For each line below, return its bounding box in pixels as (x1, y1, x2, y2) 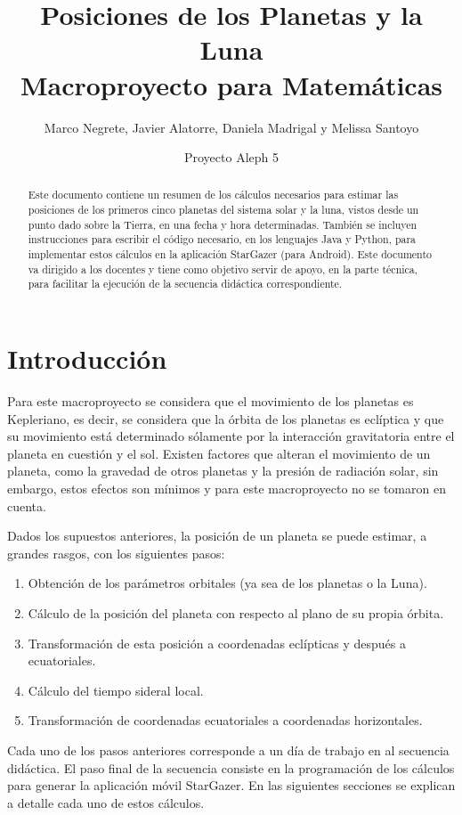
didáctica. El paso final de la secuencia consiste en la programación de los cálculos (7, 758, 455, 777)
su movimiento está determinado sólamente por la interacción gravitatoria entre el (7, 427, 455, 445)
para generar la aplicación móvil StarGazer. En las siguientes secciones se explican (7, 776, 456, 795)
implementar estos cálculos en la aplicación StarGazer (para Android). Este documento (28, 247, 432, 262)
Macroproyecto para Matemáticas (20, 66, 443, 102)
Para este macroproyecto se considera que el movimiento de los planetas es (7, 392, 414, 411)
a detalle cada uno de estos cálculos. (7, 793, 205, 811)
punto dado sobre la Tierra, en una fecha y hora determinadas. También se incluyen (28, 216, 417, 232)
